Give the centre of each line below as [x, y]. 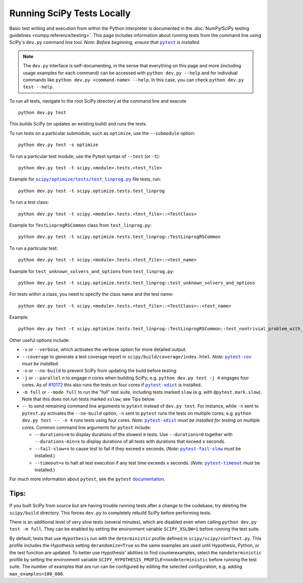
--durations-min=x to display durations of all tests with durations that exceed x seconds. [130, 441]
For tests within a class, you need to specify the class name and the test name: [91, 294]
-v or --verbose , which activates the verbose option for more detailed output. [104, 349]
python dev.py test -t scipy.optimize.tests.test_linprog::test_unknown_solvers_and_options [137, 283]
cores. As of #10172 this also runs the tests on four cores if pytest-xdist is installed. [112, 385]
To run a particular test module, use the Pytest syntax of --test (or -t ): [85, 156]
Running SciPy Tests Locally [70, 13]
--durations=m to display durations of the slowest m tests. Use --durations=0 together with [134, 434]
